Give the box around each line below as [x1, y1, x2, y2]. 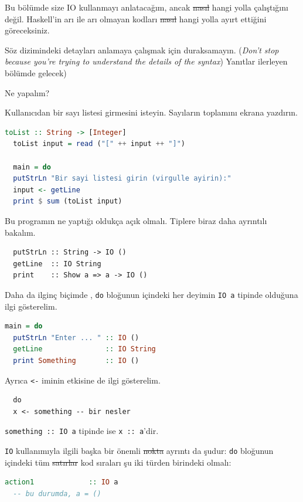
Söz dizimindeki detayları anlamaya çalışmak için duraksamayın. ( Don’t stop [5, 43, 279, 56]
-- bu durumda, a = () [13, 489, 101, 498]
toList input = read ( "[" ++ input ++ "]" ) [13, 140, 185, 148]
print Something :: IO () [13, 356, 139, 365]
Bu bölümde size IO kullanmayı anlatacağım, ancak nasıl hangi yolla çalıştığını [5, 1, 288, 13]
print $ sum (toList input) [13, 197, 122, 206]
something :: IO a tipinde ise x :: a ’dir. [5, 425, 159, 437]
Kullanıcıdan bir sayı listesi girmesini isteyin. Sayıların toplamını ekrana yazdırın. [5, 106, 298, 118]
